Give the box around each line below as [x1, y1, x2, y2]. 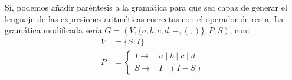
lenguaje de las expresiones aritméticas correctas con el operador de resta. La [5, 12, 284, 25]
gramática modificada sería [5, 24, 102, 36]
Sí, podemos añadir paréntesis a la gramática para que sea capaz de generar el [5, 1, 287, 13]
